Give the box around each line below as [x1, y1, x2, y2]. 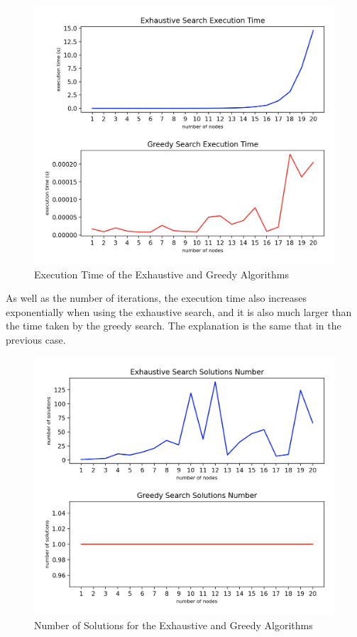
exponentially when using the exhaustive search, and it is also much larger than [6, 304, 352, 319]
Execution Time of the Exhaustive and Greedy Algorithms [34, 266, 289, 281]
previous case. [6, 332, 66, 347]
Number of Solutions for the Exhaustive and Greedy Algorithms [34, 618, 313, 633]
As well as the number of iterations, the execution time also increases [6, 290, 307, 305]
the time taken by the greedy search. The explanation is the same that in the [6, 318, 341, 333]
